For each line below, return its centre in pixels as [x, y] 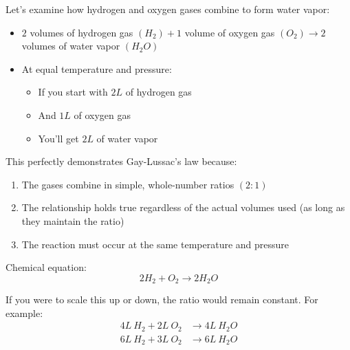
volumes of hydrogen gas [81, 32]
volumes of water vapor [71, 46]
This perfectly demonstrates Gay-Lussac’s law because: [121, 161]
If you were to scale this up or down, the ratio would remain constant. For [162, 299]
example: [24, 313]
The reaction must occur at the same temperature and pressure [155, 244]
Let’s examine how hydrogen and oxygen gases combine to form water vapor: [168, 9]
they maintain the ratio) [73, 220]
